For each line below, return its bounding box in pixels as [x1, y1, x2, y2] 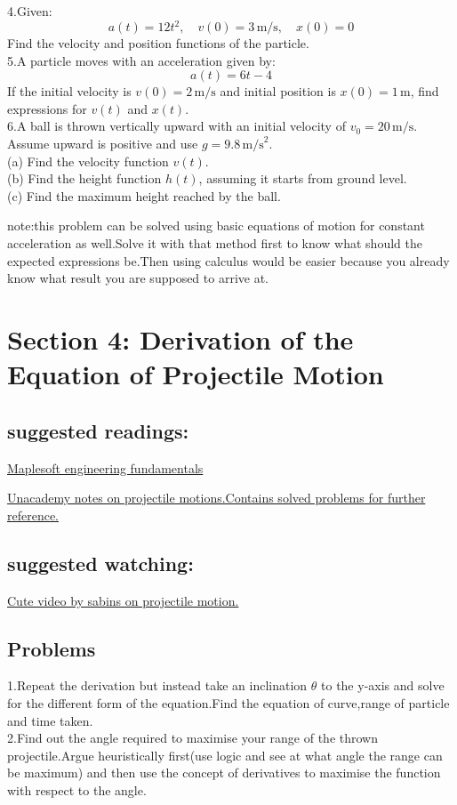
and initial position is [220, 82, 336, 101]
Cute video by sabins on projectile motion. [7, 591, 239, 609]
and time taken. [7, 711, 93, 729]
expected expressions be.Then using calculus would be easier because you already [7, 251, 450, 270]
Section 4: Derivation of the [7, 321, 354, 357]
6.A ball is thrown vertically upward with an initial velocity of [7, 117, 346, 135]
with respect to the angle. [7, 780, 147, 799]
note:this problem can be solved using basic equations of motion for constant [7, 216, 425, 235]
